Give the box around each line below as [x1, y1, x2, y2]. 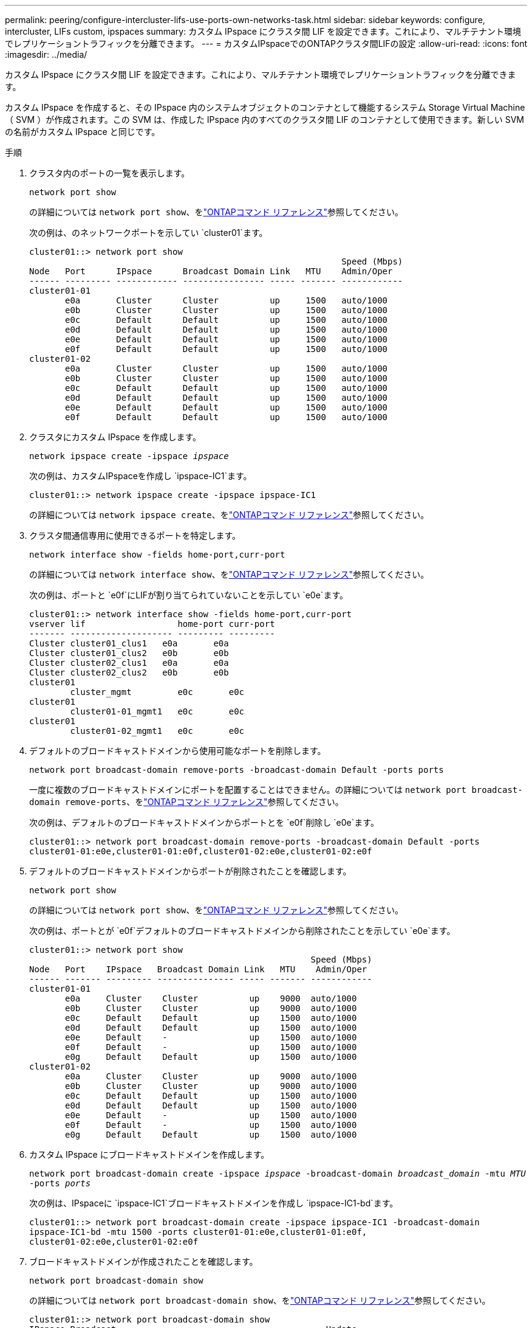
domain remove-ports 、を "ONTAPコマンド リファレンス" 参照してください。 [29, 797, 344, 807]
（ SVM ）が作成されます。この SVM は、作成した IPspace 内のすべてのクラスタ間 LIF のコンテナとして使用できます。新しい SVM [5, 114, 525, 125]
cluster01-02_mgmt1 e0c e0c [70, 726, 245, 736]
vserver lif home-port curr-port [29, 619, 275, 629]
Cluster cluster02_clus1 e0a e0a [29, 658, 229, 668]
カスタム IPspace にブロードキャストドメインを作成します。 [29, 1149, 270, 1160]
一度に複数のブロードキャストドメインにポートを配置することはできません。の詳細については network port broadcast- [29, 784, 523, 795]
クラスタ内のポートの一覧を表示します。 [29, 168, 190, 178]
